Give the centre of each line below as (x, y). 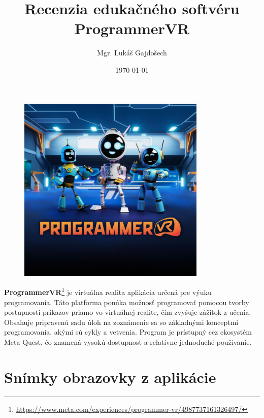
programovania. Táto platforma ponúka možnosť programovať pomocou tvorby (127, 302)
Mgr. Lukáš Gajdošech (132, 53)
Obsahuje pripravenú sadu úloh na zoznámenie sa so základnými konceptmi (121, 322)
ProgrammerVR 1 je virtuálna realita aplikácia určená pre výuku (108, 291)
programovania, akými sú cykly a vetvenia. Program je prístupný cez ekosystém (128, 332)
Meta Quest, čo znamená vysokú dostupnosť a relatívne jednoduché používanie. (128, 341)
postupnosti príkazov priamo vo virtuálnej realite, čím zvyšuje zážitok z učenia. (128, 312)
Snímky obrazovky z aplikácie (110, 377)
